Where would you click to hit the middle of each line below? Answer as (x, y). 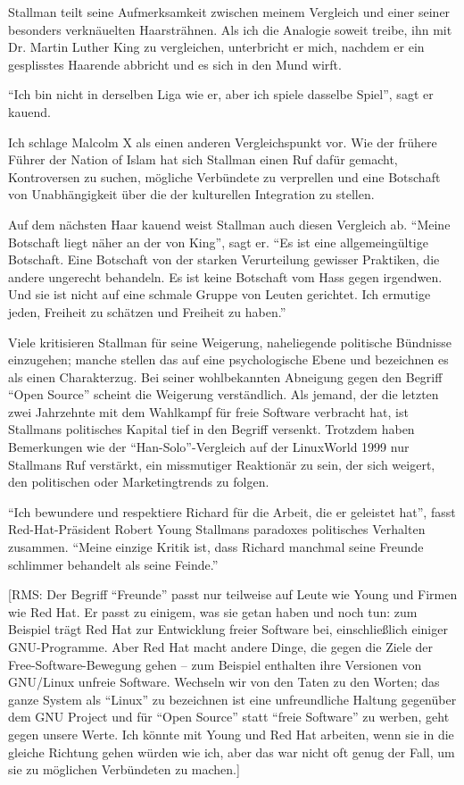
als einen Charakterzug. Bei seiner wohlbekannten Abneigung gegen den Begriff (225, 376)
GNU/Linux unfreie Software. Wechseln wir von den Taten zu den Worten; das (224, 682)
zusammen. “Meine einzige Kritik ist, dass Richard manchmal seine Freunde (216, 547)
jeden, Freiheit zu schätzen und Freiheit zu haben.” (147, 311)
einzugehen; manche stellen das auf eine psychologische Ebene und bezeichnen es (228, 359)
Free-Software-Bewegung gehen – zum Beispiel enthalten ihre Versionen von (215, 664)
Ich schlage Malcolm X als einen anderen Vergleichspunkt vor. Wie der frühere (223, 142)
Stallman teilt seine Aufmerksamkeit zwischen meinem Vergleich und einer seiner (229, 12)
